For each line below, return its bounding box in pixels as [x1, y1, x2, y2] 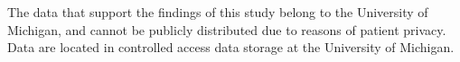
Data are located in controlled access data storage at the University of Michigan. [7, 38, 455, 57]
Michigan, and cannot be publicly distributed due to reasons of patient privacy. [7, 20, 446, 39]
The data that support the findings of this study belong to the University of [7, 3, 428, 21]
